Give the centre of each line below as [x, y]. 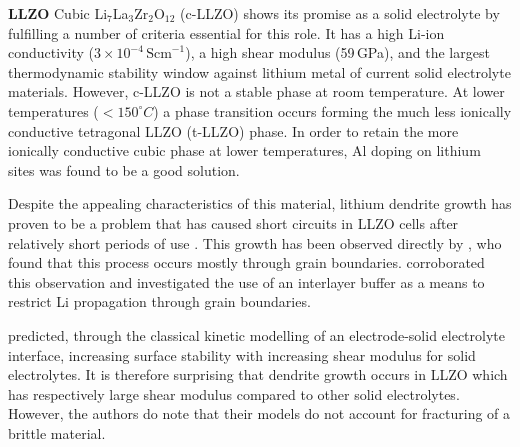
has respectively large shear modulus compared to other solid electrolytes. [234, 393]
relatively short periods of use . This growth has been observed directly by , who [255, 242]
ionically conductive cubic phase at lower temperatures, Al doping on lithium [244, 150]
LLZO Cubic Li [58, 13]
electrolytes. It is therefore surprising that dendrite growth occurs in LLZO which [258, 374]
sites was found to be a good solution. [124, 169]
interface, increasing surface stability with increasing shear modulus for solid [242, 354]
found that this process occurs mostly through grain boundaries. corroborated [246, 262]
